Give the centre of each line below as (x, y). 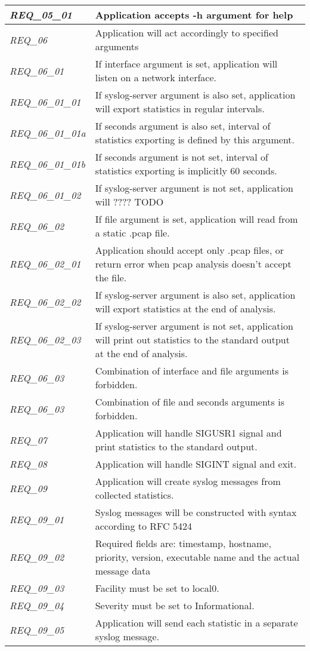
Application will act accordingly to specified (187, 33)
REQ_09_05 (37, 629)
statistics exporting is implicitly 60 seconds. (186, 171)
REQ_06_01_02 (45, 195)
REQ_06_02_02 (45, 302)
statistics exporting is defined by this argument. (195, 139)
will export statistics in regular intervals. (180, 108)
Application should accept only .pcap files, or (189, 250)
